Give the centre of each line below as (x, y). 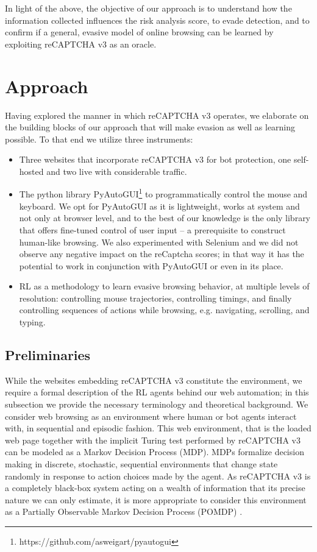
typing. (32, 322)
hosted (31, 171)
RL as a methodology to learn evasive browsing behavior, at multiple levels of (164, 286)
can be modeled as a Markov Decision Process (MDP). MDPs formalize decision (155, 452)
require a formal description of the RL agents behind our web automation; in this (157, 392)
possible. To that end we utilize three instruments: (99, 139)
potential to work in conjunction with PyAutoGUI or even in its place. (151, 265)
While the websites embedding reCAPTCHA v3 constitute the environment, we (154, 380)
